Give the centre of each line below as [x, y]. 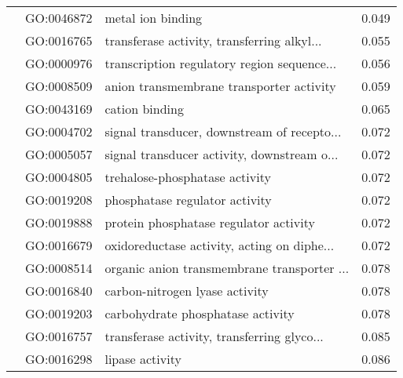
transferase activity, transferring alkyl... [213, 40]
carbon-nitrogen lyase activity [187, 291]
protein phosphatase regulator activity [210, 222]
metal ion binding [154, 18]
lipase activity [143, 359]
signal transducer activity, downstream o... [222, 154]
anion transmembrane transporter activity [220, 86]
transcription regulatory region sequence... [221, 63]
